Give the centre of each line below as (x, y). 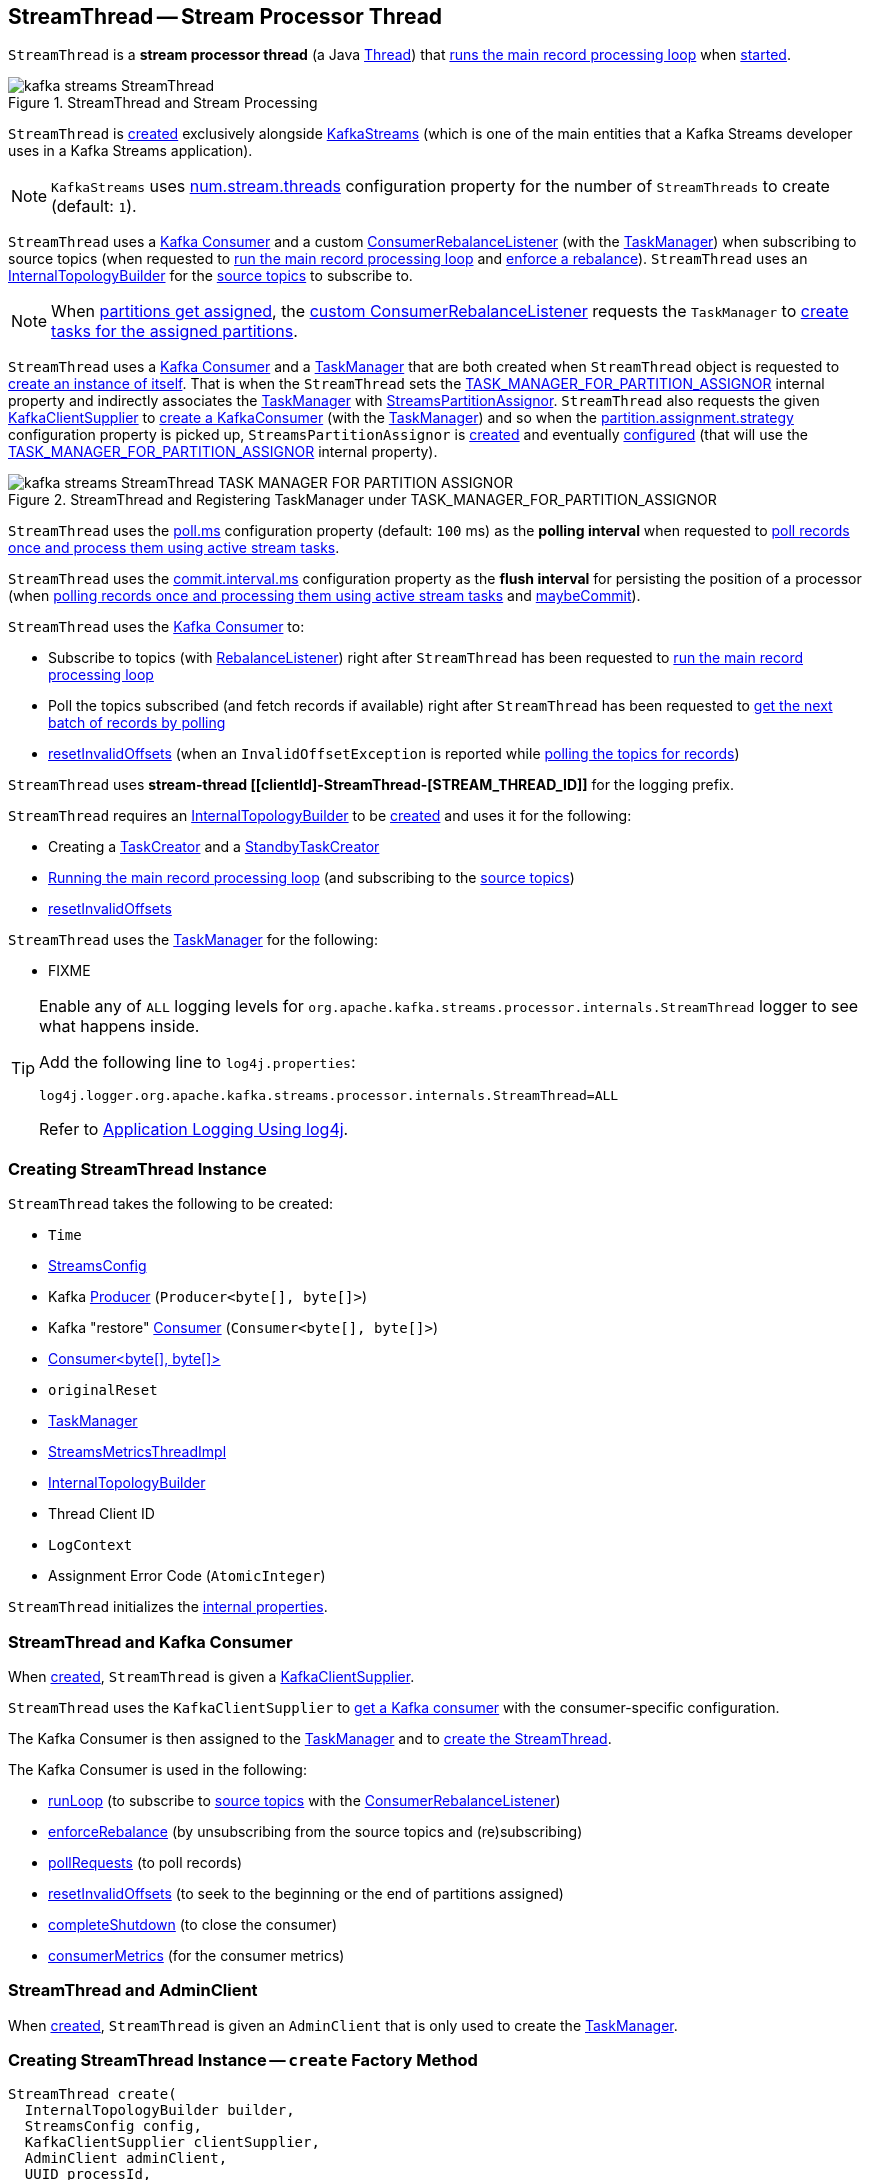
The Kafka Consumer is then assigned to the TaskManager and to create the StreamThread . (310, 1738)
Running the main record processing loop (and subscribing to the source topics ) (311, 878)
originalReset (103, 1390)
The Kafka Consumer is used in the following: (157, 1769)
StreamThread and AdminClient (133, 1990)
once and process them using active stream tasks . (174, 548)
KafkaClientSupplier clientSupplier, (172, 2142)
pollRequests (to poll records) (145, 1862)
